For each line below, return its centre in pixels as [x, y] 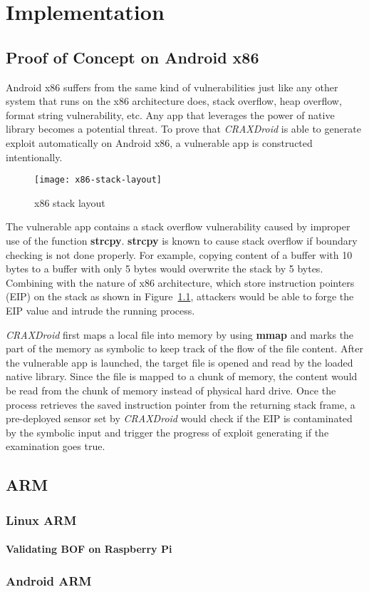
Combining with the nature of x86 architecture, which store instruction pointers [180, 282]
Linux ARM [41, 520]
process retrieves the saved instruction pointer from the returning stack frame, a [181, 404]
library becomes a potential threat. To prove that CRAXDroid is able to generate [183, 129]
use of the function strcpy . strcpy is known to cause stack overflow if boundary [182, 240]
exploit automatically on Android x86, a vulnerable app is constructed [159, 142]
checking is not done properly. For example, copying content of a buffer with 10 [179, 254]
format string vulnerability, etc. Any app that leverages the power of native [170, 114]
